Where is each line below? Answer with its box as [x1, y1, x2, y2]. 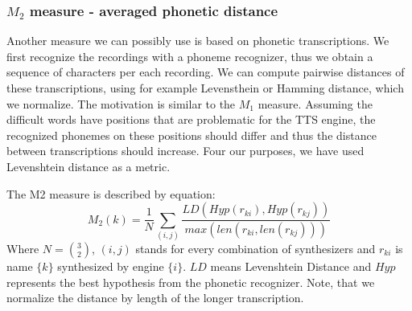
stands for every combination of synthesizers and [135, 239, 376, 256]
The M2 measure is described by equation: [6, 185, 216, 202]
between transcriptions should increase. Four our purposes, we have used [6, 142, 365, 159]
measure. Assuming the [257, 95, 373, 112]
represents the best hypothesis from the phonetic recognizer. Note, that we [6, 273, 375, 290]
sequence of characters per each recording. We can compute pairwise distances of [6, 63, 405, 80]
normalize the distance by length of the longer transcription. [6, 289, 304, 306]
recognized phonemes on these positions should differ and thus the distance [6, 126, 377, 143]
